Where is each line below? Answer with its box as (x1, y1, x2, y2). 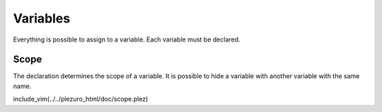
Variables (13, 11, 71, 26)
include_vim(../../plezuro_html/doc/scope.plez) (13, 95, 149, 104)
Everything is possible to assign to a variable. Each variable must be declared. (13, 35, 241, 44)
